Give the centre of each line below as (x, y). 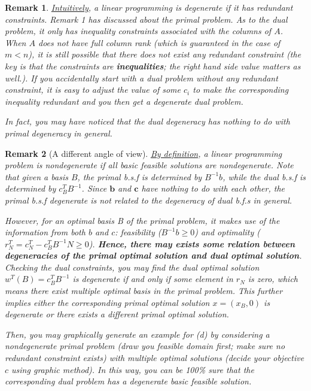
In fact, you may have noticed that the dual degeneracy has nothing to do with (147, 121)
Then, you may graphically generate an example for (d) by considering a (137, 334)
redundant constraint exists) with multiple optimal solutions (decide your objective (155, 358)
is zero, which (273, 279)
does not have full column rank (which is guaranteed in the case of (159, 42)
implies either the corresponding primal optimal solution (107, 302)
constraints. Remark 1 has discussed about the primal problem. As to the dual (146, 19)
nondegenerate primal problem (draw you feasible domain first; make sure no (145, 346)
